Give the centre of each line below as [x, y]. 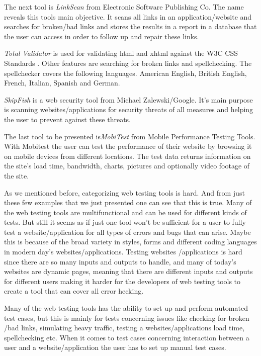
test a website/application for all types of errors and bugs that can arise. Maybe [127, 232]
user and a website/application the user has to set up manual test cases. [115, 347]
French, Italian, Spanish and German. [62, 83]
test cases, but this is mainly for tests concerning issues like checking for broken [127, 318]
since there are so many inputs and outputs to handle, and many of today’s [120, 261]
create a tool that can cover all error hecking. [74, 291]
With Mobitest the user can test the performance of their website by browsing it [128, 146]
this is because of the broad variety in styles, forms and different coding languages [130, 242]
